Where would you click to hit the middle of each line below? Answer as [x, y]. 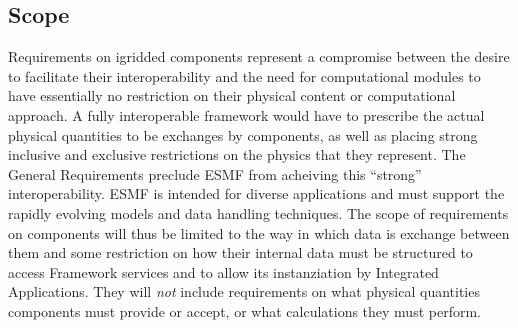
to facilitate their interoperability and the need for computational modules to [244, 75]
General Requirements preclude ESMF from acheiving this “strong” [215, 173]
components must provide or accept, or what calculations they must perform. [244, 310]
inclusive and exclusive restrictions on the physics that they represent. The [237, 154]
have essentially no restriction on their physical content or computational [232, 95]
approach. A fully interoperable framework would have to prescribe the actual [246, 114]
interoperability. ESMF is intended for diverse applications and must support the [256, 193]
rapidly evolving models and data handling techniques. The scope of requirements [258, 212]
